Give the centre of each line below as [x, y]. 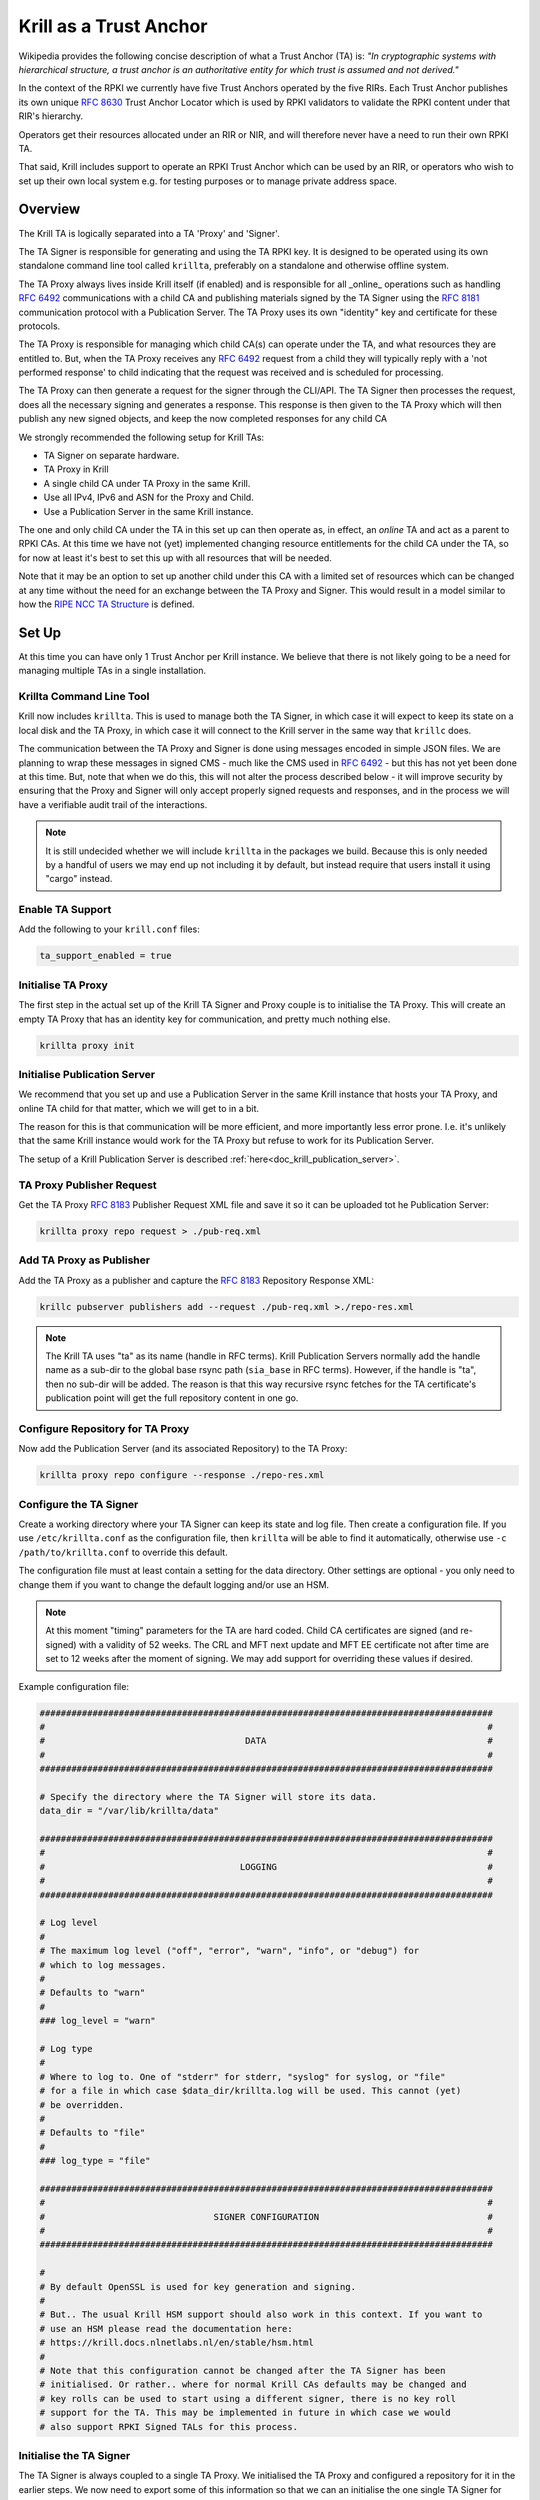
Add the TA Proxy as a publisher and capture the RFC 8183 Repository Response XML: [196, 1280]
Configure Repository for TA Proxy [104, 1428]
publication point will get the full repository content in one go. [172, 1398]
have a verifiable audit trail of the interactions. [113, 804]
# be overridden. [82, 2104]
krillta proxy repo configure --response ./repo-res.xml [182, 1475]
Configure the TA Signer [78, 1504]
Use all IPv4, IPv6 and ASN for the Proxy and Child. [148, 497]
